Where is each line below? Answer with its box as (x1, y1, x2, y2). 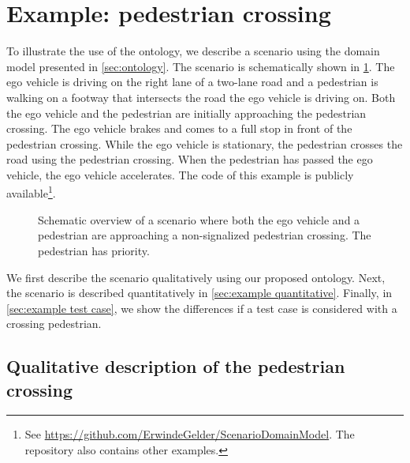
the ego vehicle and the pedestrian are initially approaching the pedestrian (6, 104, 367, 121)
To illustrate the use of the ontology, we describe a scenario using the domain (6, 43, 380, 59)
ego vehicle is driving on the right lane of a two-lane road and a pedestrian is (6, 73, 378, 90)
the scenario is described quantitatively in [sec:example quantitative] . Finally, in (6, 284, 393, 301)
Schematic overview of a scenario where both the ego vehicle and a (38, 211, 360, 228)
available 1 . (6, 183, 56, 201)
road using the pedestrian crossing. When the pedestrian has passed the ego (6, 151, 373, 168)
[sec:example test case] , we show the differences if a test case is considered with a (6, 299, 397, 316)
